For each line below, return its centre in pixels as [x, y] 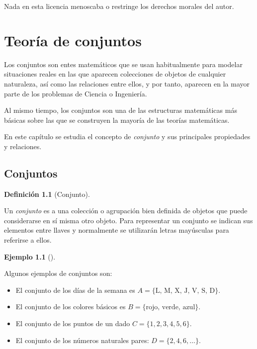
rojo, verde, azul [171, 307]
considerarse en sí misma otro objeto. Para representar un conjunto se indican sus [128, 220]
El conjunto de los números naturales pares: [82, 340]
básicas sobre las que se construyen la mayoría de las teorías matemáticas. [117, 120]
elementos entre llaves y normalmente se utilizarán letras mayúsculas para [117, 230]
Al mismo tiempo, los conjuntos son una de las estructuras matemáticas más [121, 110]
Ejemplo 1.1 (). [30, 256]
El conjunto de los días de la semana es [75, 290]
